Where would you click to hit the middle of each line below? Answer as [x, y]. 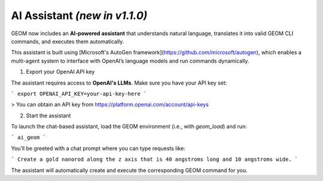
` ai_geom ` [28, 138]
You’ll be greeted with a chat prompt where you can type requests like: [98, 148]
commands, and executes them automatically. [68, 41]
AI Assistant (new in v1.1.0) [79, 15]
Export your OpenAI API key [60, 72]
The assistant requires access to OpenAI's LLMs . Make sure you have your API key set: [119, 83]
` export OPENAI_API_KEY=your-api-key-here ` [79, 93]
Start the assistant [48, 116]
